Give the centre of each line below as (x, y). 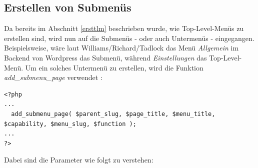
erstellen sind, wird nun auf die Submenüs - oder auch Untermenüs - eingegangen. (129, 38)
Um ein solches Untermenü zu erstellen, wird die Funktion (114, 67)
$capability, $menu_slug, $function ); (70, 124)
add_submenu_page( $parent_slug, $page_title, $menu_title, (113, 114)
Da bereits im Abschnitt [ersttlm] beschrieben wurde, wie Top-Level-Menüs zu (124, 28)
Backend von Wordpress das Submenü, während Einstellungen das (105, 57)
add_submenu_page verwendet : (53, 77)
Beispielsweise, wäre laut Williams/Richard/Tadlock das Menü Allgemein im (121, 48)
